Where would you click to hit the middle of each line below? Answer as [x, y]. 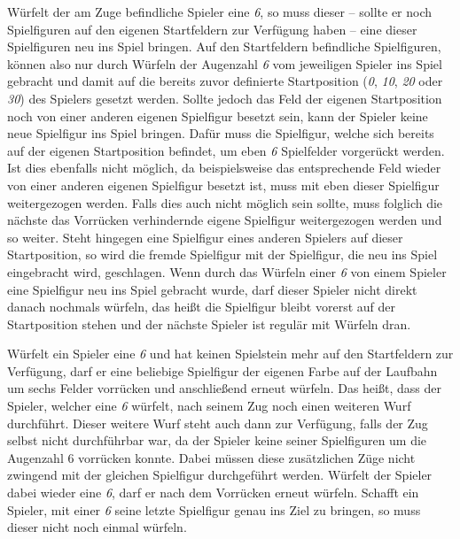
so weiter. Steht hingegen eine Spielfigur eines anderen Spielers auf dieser [205, 237]
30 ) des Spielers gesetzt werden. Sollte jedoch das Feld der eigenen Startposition [225, 98]
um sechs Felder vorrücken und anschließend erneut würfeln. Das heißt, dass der [224, 388]
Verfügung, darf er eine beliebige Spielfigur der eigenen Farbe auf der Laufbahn [222, 370]
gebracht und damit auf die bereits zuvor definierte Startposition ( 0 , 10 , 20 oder [225, 81]
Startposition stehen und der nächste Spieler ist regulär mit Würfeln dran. [209, 323]
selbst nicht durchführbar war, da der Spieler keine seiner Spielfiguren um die [217, 440]
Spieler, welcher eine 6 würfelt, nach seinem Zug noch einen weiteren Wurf [209, 406]
